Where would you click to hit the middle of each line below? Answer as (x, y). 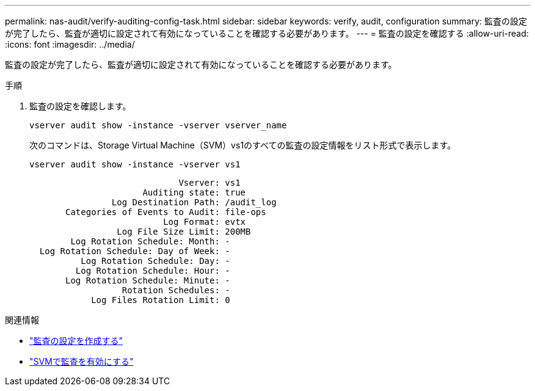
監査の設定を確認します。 (80, 106)
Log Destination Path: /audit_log (194, 202)
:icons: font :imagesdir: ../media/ (70, 44)
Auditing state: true (194, 192)
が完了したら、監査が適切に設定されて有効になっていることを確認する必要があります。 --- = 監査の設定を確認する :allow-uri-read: (267, 33)
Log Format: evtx (205, 222)
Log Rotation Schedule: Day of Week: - (135, 251)
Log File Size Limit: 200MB (184, 232)
